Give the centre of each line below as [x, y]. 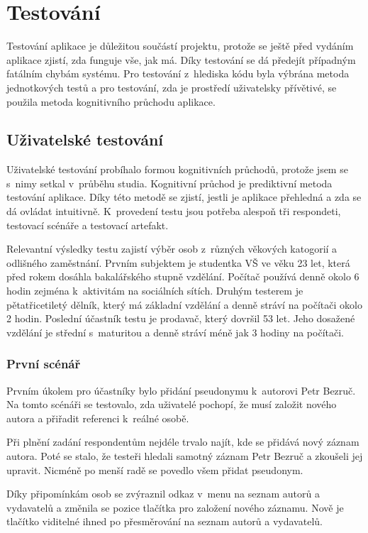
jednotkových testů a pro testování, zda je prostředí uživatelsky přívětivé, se [172, 87]
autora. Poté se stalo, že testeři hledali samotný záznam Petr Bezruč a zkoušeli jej [185, 456]
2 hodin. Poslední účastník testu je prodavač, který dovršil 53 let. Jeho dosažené [181, 318]
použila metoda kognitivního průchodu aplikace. [111, 101]
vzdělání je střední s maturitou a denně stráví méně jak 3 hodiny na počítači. [175, 332]
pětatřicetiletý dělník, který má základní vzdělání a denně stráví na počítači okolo [184, 304]
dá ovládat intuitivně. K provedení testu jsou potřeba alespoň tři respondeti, [174, 211]
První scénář [44, 364]
